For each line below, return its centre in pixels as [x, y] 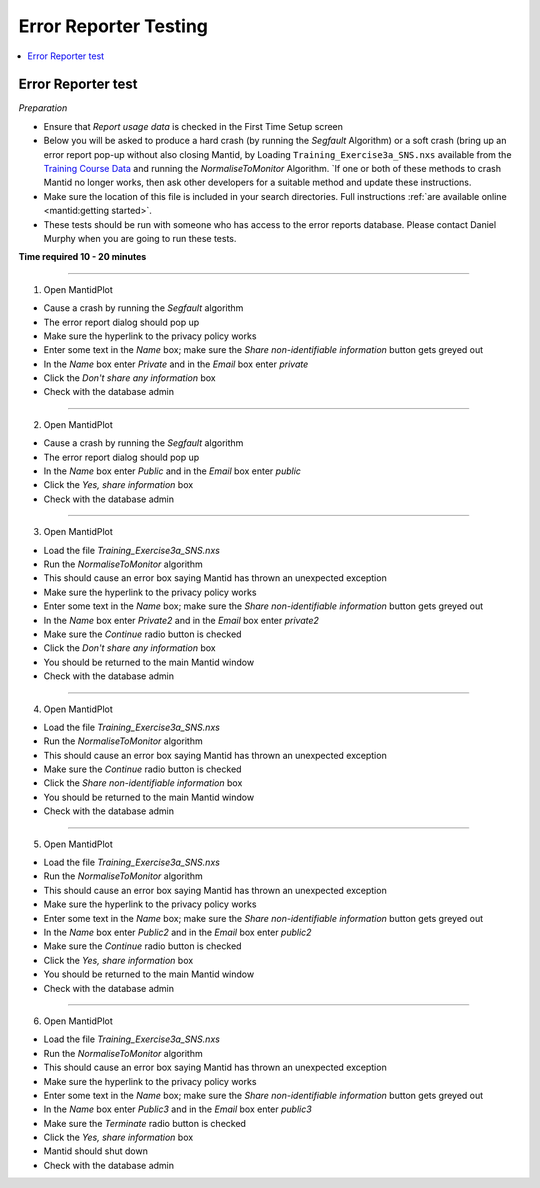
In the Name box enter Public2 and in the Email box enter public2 [177, 932]
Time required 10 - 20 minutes [82, 257]
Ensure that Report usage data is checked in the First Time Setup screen [193, 126]
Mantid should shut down [96, 1151]
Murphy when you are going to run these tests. [140, 238]
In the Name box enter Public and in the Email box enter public [172, 471]
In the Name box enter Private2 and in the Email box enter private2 [181, 620]
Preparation [43, 108]
